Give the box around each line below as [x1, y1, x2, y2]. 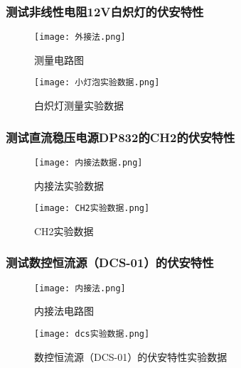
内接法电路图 [34, 303, 94, 318]
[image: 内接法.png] [34, 283, 126, 293]
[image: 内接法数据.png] [34, 157, 143, 168]
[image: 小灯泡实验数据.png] [34, 77, 160, 88]
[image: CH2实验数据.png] [34, 203, 150, 214]
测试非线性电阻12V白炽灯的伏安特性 [6, 2, 204, 20]
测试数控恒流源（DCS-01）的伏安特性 [6, 254, 214, 271]
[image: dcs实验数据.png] [34, 328, 150, 339]
